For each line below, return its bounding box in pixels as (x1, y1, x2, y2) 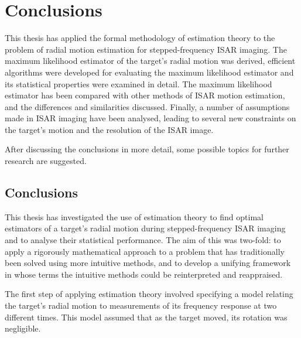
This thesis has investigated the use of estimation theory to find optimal (5, 210, 264, 223)
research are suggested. (5, 155, 87, 167)
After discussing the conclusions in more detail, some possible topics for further (5, 143, 289, 155)
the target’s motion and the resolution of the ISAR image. (5, 123, 214, 135)
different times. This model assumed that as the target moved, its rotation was (5, 310, 288, 323)
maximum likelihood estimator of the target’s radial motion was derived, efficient (5, 54, 296, 67)
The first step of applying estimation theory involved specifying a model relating (5, 288, 293, 300)
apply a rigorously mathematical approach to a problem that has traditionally (5, 245, 285, 257)
